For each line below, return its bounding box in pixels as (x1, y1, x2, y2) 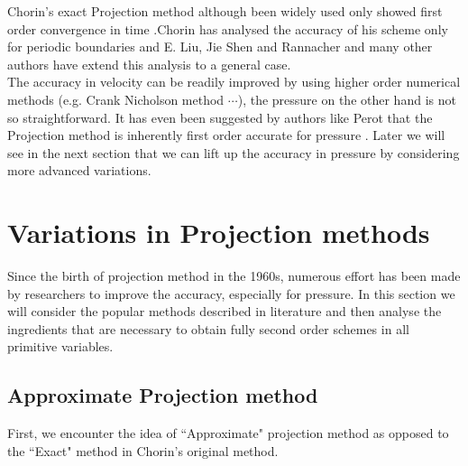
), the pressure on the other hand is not (237, 89, 456, 108)
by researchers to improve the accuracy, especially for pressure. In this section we (7, 284, 455, 303)
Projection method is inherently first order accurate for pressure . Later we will (7, 126, 445, 144)
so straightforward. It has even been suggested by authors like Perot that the (7, 107, 433, 126)
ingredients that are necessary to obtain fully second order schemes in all (7, 319, 409, 338)
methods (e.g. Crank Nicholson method (7, 89, 225, 108)
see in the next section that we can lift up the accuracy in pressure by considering (7, 143, 460, 162)
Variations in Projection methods (7, 214, 430, 251)
